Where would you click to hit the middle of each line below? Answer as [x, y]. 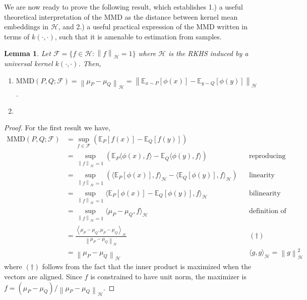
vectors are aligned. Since [43, 277]
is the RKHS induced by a [208, 53]
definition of [268, 211]
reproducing [267, 156]
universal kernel [28, 63]
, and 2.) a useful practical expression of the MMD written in [153, 27]
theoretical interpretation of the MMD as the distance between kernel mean [121, 16]
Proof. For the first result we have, [57, 128]
